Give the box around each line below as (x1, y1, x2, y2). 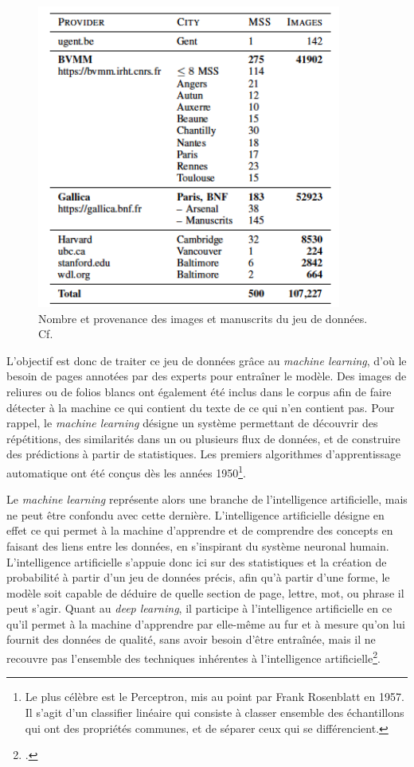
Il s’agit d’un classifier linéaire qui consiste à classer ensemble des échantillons (25, 703, 404, 720)
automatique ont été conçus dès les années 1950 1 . (6, 461, 246, 481)
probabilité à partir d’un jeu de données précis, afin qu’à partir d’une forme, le (6, 569, 390, 586)
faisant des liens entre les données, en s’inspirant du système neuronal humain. (6, 537, 389, 554)
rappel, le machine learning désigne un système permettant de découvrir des (6, 415, 378, 431)
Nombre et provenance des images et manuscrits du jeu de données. (38, 310, 368, 326)
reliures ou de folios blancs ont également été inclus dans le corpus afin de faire (6, 383, 392, 399)
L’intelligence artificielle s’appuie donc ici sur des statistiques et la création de (6, 553, 387, 570)
